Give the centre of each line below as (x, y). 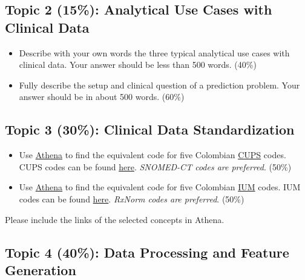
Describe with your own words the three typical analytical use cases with (154, 52)
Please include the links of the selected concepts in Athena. (115, 219)
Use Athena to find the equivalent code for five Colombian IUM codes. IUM (160, 187)
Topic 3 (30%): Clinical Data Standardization (150, 129)
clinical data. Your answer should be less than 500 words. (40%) (138, 65)
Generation (41, 269)
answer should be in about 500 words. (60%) (102, 97)
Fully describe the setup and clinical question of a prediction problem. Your (159, 85)
